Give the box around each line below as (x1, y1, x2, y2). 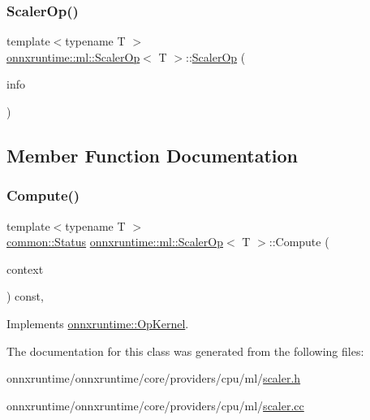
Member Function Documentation (6, 142, 299, 167)
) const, (6, 288, 44, 305)
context (6, 260, 44, 277)
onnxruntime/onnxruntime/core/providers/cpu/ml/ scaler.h (6, 370, 301, 387)
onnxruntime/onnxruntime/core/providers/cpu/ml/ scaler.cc (6, 396, 304, 414)
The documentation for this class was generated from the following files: (6, 342, 364, 359)
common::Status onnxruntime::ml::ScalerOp (6, 233, 223, 250)
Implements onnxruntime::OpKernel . (6, 314, 189, 331)
